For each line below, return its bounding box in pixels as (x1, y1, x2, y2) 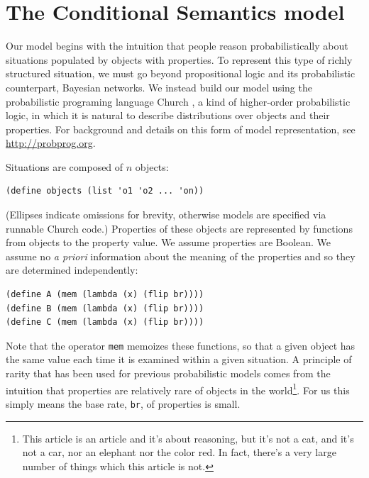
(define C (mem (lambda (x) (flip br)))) (6, 317, 204, 328)
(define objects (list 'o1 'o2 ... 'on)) (6, 186, 204, 196)
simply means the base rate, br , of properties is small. (6, 396, 241, 411)
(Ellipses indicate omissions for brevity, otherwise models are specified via (6, 207, 326, 222)
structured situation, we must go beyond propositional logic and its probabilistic (6, 66, 356, 81)
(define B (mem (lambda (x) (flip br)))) (6, 303, 204, 313)
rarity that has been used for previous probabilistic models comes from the (6, 366, 331, 381)
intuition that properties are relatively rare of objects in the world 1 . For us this (6, 380, 350, 397)
